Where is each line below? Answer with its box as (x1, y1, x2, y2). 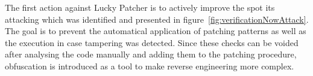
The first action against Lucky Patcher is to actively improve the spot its (5, 1, 275, 13)
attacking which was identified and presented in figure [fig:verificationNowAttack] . (5, 13, 309, 25)
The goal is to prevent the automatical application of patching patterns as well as (5, 25, 306, 37)
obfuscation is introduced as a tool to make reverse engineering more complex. (5, 59, 294, 72)
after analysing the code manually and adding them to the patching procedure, (5, 48, 297, 60)
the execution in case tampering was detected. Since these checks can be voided (5, 36, 299, 48)
